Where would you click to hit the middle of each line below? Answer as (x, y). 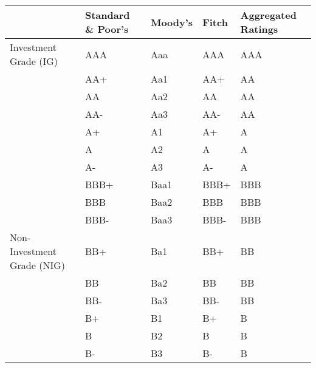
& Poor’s (107, 29)
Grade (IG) (34, 61)
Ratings (259, 29)
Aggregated (268, 15)
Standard (107, 15)
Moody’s (172, 22)
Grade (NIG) (37, 265)
